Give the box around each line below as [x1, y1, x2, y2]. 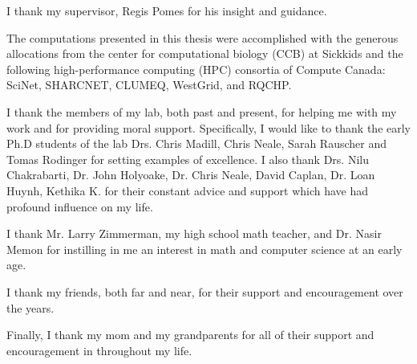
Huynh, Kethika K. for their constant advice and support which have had [6, 182, 369, 198]
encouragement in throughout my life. [6, 342, 192, 358]
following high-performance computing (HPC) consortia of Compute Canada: [6, 60, 386, 77]
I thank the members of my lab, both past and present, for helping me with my [6, 103, 397, 120]
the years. [6, 299, 55, 316]
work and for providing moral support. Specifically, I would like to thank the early [6, 119, 411, 136]
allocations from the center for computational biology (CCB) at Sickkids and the [6, 45, 403, 62]
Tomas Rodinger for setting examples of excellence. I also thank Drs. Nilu [6, 150, 369, 167]
